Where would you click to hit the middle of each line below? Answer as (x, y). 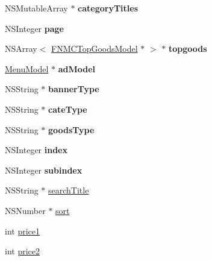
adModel (77, 68)
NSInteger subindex (44, 170)
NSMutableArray (36, 8)
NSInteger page (34, 28)
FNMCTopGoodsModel (95, 49)
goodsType (71, 129)
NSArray (21, 49)
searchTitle (69, 190)
